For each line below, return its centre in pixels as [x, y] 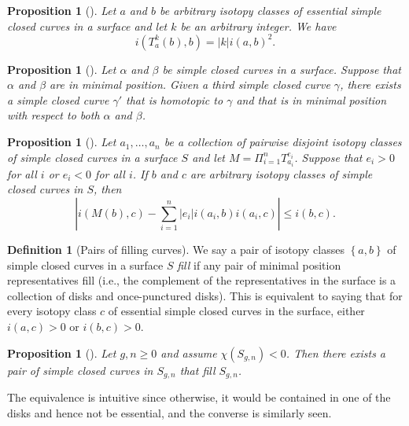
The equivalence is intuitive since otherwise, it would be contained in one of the [199, 397]
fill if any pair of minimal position [259, 264]
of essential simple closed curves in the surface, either [236, 311]
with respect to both [53, 115]
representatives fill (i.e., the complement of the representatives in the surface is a [202, 280]
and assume [189, 353]
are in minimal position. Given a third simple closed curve [190, 84]
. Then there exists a [336, 353]
